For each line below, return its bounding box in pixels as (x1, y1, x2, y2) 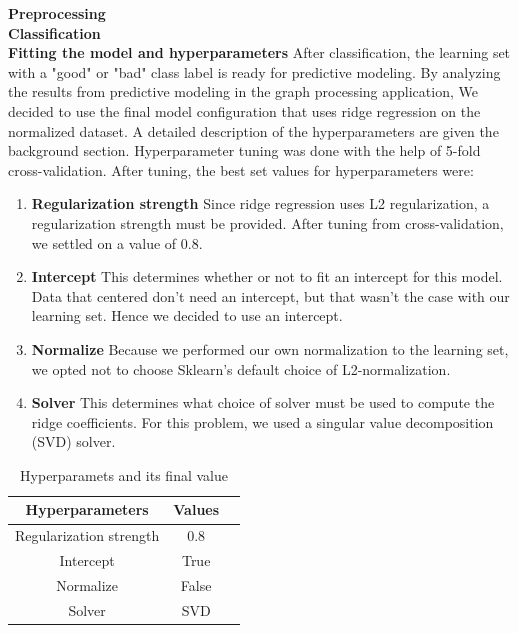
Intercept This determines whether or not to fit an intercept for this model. (31, 266, 503, 287)
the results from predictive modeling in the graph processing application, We (8, 81, 478, 102)
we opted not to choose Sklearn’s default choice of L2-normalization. (31, 358, 451, 379)
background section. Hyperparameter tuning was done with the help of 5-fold (8, 140, 481, 161)
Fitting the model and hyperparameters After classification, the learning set (8, 42, 511, 63)
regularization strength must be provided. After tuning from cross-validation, (31, 212, 504, 233)
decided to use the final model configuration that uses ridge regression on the (8, 100, 481, 121)
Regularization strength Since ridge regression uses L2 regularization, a (31, 193, 490, 214)
